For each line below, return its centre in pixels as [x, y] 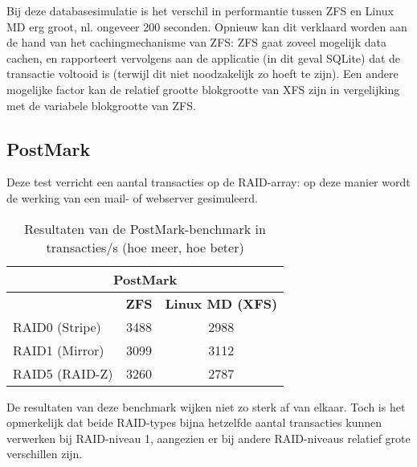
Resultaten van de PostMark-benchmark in [145, 228]
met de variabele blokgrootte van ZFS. [101, 105]
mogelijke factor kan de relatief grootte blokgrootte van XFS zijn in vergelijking [203, 89]
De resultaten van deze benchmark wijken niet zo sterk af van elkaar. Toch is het [206, 406]
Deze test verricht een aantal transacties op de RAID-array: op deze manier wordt [208, 182]
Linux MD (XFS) [221, 303]
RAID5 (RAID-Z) [63, 373]
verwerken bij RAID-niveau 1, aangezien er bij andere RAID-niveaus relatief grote [208, 438]
